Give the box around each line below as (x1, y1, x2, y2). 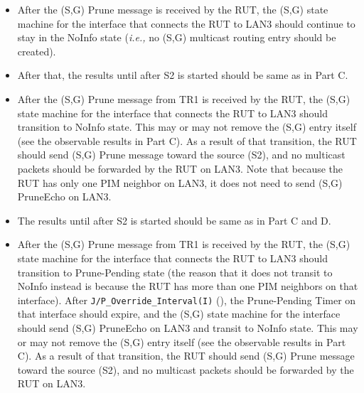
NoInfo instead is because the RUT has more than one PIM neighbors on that (17, 279, 358, 294)
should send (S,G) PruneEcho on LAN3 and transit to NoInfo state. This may (17, 320, 358, 335)
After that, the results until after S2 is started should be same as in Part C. (17, 68, 348, 82)
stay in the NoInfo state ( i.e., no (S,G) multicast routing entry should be (17, 30, 336, 45)
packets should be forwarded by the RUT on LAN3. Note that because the (17, 161, 343, 176)
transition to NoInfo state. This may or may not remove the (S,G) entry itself (17, 119, 356, 134)
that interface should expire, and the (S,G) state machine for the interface (17, 306, 341, 321)
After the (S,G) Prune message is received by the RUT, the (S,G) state (17, 2, 328, 16)
